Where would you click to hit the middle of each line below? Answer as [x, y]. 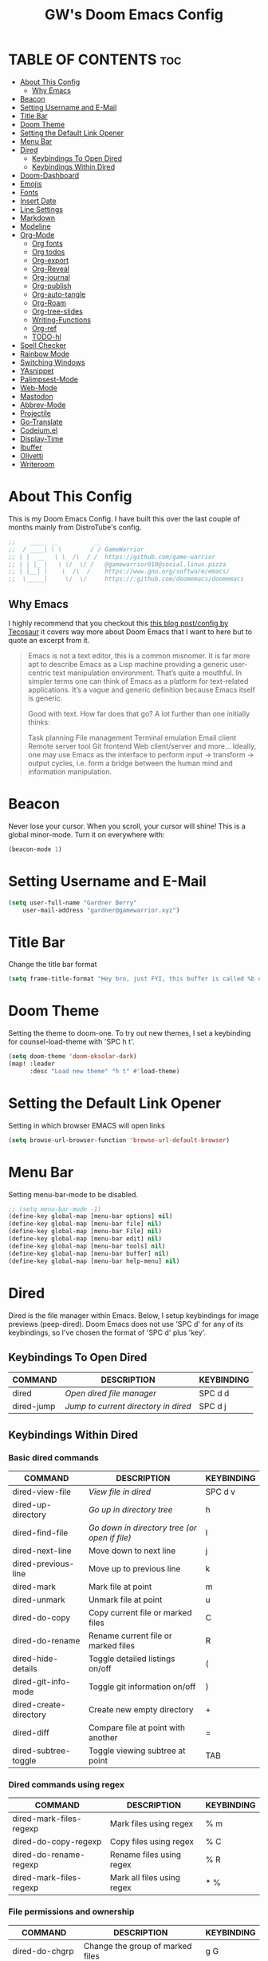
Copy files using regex [152, 1842]
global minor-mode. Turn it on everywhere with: [87, 834]
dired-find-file [40, 1533]
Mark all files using [145, 1878]
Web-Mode [38, 387]
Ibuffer [31, 447]
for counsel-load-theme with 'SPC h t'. [71, 1042]
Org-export [50, 260]
